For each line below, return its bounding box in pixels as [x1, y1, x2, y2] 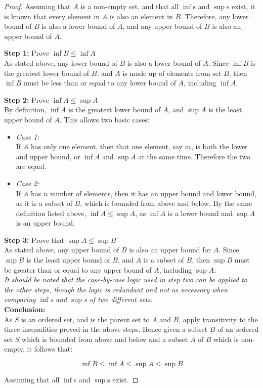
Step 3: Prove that [4, 234, 65, 245]
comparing [4, 294, 36, 305]
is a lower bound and [167, 207, 233, 218]
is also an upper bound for [129, 244, 211, 255]
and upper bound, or [16, 151, 80, 161]
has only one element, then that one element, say [30, 141, 183, 152]
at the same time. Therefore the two [138, 151, 250, 161]
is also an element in [109, 11, 173, 21]
